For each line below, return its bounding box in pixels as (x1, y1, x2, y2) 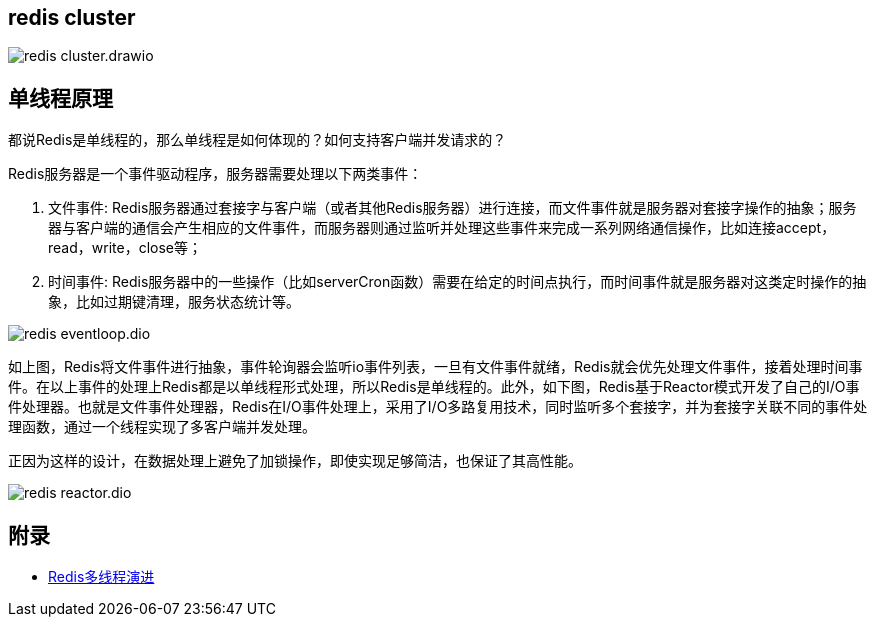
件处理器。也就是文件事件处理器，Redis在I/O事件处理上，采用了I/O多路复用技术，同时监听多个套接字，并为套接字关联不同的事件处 (8, 398, 868, 416)
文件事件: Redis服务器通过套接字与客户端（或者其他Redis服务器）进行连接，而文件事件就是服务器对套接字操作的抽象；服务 (48, 199, 857, 217)
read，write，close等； (48, 239, 202, 257)
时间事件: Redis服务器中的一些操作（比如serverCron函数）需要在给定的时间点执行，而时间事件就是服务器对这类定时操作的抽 (48, 273, 867, 291)
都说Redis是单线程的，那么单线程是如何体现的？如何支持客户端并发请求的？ (8, 131, 507, 149)
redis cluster (8, 5, 136, 30)
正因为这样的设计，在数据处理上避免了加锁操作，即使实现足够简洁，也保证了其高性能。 (8, 452, 582, 470)
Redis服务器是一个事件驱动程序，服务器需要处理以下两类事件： (8, 165, 423, 183)
